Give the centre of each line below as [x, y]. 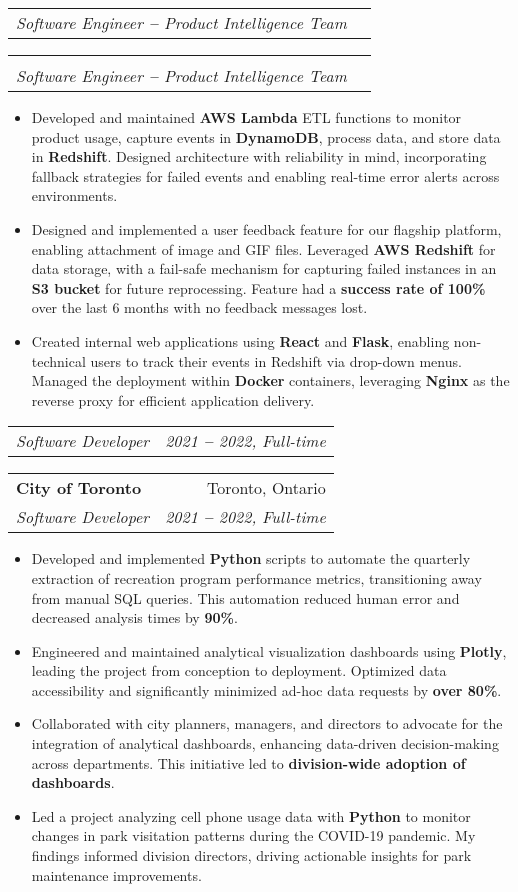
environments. [74, 195]
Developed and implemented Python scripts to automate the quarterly [251, 558]
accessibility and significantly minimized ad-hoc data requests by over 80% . [266, 689]
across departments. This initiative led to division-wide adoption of [248, 762]
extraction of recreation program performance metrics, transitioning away [256, 577]
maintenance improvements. [116, 874]
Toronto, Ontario [266, 488]
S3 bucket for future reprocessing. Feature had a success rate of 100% [258, 287]
